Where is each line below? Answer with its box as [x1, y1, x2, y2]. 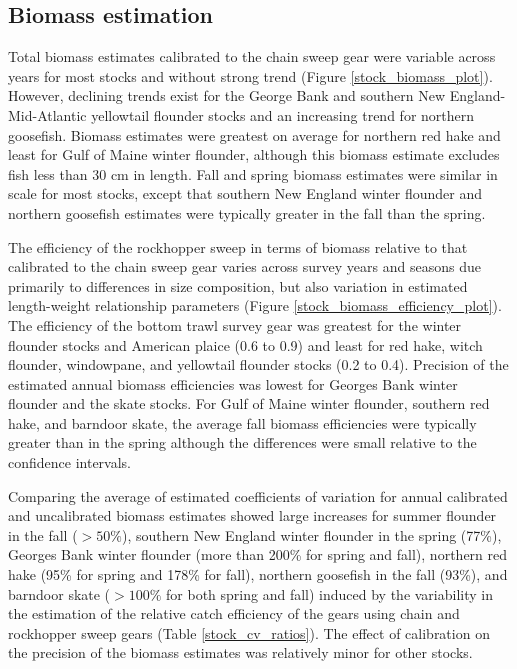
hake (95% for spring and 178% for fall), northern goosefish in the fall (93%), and [8, 564, 508, 585]
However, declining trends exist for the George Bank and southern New [8, 85, 446, 106]
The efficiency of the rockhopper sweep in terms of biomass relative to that [8, 236, 468, 257]
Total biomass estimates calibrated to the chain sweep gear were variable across [8, 46, 496, 67]
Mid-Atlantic [8, 104, 87, 125]
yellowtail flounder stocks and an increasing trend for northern [91, 104, 475, 125]
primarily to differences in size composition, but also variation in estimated [8, 275, 468, 296]
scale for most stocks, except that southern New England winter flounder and [8, 183, 483, 204]
